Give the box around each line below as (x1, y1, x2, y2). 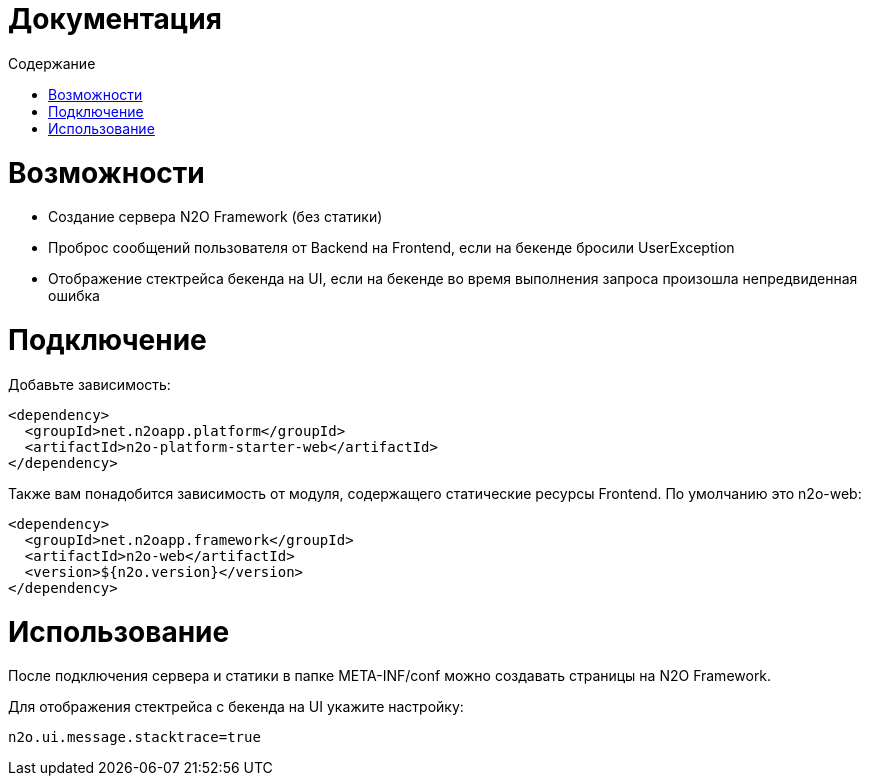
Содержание (8, 54, 96, 72)
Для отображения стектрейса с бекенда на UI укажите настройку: (8, 698, 464, 716)
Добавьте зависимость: (8, 375, 171, 393)
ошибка (48, 287, 100, 305)
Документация (8, 2, 222, 36)
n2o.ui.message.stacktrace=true (8, 729, 261, 746)
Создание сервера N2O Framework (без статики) (48, 208, 383, 226)
